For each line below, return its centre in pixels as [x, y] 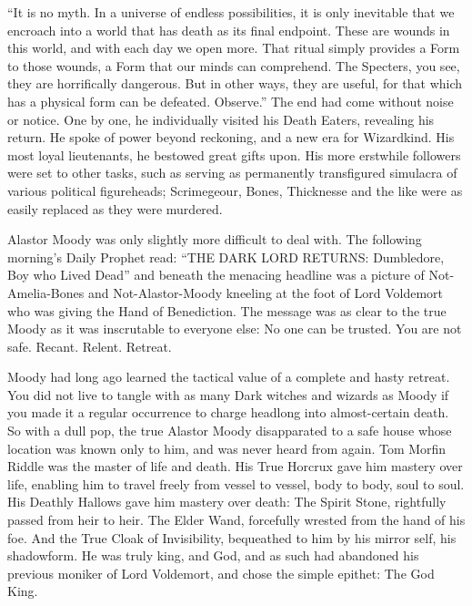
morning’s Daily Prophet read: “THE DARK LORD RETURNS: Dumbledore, [226, 257]
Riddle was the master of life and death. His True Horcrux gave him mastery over [235, 466]
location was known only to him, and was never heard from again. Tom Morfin [227, 448]
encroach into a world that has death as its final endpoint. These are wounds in [229, 30]
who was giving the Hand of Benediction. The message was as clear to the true [227, 310]
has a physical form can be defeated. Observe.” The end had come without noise [231, 101]
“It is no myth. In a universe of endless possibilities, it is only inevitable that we [231, 12]
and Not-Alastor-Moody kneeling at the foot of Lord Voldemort [266, 292]
